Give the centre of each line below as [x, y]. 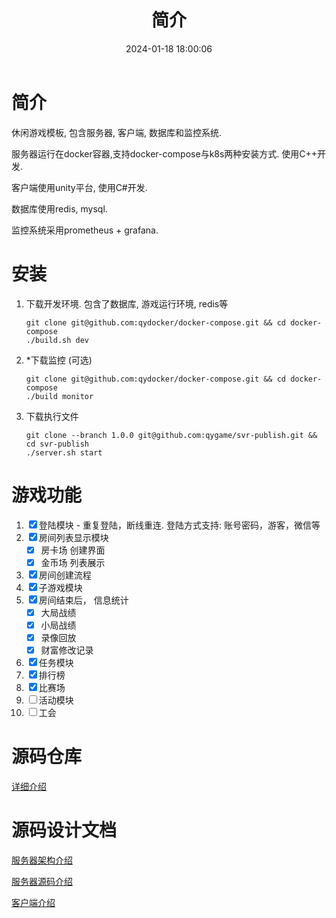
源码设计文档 [64, 830]
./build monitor [59, 396]
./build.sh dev [57, 340]
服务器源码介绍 [42, 881]
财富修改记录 [67, 650]
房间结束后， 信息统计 [83, 600]
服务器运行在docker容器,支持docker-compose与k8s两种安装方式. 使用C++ [164, 153]
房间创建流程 [65, 575]
